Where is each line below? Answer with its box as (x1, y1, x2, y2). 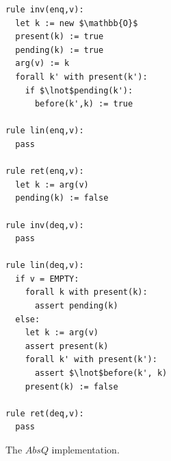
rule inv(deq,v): (5, 220, 84, 230)
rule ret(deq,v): (5, 408, 84, 418)
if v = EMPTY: (15, 273, 79, 284)
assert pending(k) (34, 301, 118, 311)
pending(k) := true (15, 45, 104, 55)
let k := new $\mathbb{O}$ (15, 18, 138, 28)
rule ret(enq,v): (5, 166, 84, 177)
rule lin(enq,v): (5, 126, 84, 136)
